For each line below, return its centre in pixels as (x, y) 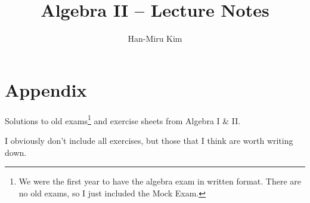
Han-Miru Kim (155, 39)
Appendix (46, 89)
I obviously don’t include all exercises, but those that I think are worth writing (149, 140)
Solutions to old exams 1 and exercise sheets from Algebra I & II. (123, 119)
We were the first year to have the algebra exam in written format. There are (160, 181)
